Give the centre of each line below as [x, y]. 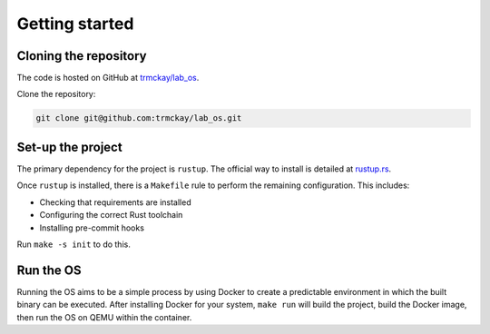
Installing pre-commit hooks [92, 228]
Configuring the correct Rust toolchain [111, 215]
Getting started [75, 24]
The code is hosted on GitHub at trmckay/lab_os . [108, 78]
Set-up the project [69, 147]
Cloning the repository [82, 56]
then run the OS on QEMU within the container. [104, 317]
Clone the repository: [56, 94]
